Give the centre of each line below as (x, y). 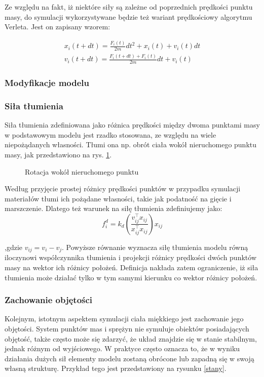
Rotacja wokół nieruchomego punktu (82, 171)
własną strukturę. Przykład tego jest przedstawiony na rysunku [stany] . (116, 368)
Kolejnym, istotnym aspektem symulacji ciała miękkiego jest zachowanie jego (124, 319)
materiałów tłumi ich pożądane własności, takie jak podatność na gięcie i (118, 198)
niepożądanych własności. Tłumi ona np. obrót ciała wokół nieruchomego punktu (131, 144)
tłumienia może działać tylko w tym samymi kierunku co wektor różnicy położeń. (131, 277)
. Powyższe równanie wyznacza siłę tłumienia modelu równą (155, 247)
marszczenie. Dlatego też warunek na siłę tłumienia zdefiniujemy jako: (114, 208)
